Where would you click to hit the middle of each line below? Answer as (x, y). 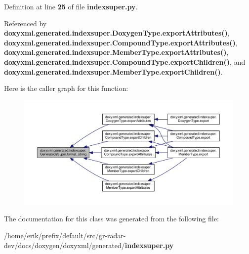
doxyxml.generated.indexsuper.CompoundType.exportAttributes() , (121, 42)
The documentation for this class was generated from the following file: (111, 219)
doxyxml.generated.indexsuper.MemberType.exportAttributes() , (116, 52)
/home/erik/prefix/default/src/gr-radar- (65, 235)
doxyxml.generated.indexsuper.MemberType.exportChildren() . (113, 71)
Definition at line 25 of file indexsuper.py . (71, 6)
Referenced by (25, 23)
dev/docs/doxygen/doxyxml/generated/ (64, 245)
